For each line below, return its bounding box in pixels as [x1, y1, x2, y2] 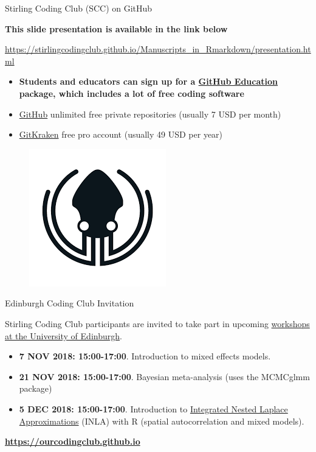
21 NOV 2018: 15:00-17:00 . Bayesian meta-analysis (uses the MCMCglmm [19, 370, 310, 383]
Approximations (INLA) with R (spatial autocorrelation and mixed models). [19, 414, 304, 427]
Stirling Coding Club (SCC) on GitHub [5, 2, 153, 14]
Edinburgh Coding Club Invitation [5, 297, 134, 309]
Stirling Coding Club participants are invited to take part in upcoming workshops [5, 317, 310, 330]
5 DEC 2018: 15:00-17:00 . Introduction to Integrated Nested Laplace [19, 402, 288, 415]
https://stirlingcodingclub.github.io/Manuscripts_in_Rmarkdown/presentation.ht [5, 43, 311, 55]
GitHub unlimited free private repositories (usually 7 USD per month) [19, 107, 281, 120]
